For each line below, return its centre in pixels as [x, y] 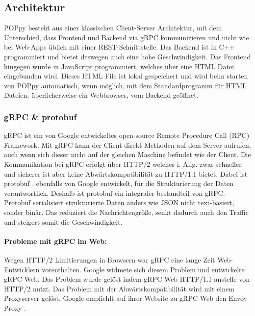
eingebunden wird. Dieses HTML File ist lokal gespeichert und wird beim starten [126, 76]
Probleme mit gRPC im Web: [55, 241]
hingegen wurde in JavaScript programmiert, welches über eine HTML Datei [119, 66]
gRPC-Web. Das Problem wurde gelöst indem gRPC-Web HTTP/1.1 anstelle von [127, 279]
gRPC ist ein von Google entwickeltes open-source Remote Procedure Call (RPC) [127, 135]
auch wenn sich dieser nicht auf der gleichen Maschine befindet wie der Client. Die [127, 154]
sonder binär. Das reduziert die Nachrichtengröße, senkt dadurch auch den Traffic [126, 212]
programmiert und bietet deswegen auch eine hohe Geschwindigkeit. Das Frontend [127, 56]
